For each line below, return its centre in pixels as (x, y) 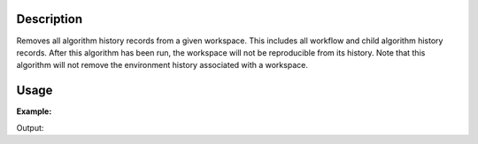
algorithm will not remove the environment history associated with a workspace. (162, 65)
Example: (34, 111)
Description (50, 19)
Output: (30, 127)
